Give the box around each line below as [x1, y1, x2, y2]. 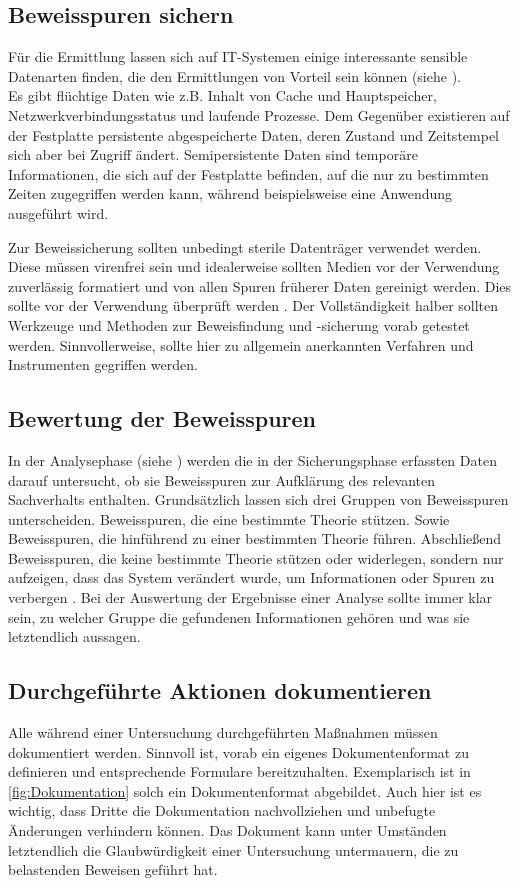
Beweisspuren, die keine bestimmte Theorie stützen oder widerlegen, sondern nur [8, 547, 504, 568]
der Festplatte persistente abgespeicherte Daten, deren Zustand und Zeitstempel [8, 124, 499, 145]
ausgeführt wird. [8, 202, 109, 223]
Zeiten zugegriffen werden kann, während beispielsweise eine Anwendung [8, 183, 453, 204]
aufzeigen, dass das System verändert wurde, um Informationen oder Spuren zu [8, 567, 495, 588]
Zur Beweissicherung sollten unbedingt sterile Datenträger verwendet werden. [8, 236, 482, 257]
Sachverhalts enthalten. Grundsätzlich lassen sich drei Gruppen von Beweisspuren [8, 489, 509, 510]
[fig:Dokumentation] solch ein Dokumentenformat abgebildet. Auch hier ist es [8, 780, 482, 801]
